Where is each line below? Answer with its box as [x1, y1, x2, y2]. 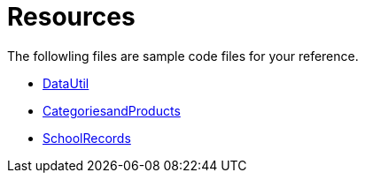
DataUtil [43, 75, 89, 91]
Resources [7, 2, 136, 32]
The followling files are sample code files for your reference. [7, 48, 359, 64]
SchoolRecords [43, 130, 131, 146]
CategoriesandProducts [43, 102, 181, 118]
